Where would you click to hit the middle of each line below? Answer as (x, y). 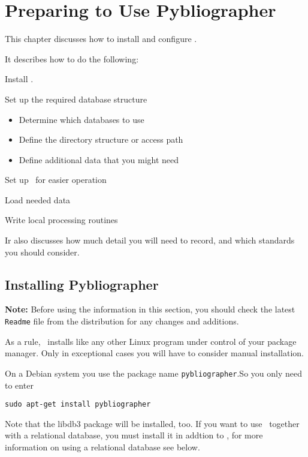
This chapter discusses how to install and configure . (101, 39)
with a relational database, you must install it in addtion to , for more (134, 435)
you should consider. (42, 252)
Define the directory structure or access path (101, 139)
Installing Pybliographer (82, 284)
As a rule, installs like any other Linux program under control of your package (151, 341)
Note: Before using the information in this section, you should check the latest (150, 309)
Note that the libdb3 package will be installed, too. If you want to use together (152, 423)
